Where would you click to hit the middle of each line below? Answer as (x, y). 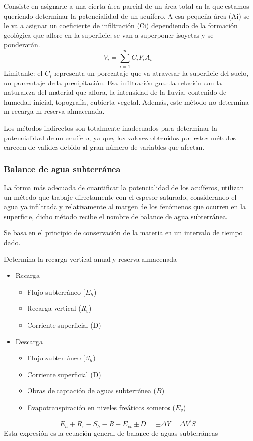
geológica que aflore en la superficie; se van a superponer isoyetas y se (109, 35)
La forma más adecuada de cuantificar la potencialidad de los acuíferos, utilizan (124, 187)
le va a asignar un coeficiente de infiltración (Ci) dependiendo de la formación (121, 25)
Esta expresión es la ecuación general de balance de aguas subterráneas (111, 432)
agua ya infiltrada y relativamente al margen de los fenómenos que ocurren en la (125, 207)
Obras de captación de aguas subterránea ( (92, 391)
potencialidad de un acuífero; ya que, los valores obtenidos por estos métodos (120, 137)
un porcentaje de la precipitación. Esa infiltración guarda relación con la (113, 82)
